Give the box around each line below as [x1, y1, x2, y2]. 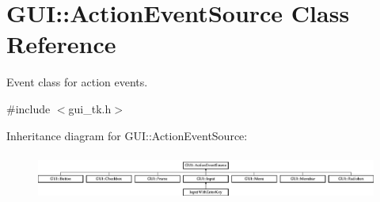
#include [6, 100, 51, 116]
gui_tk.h [68, 100, 112, 116]
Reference [6, 28, 116, 60]
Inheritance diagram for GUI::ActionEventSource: [6, 127, 248, 143]
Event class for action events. [6, 74, 148, 90]
